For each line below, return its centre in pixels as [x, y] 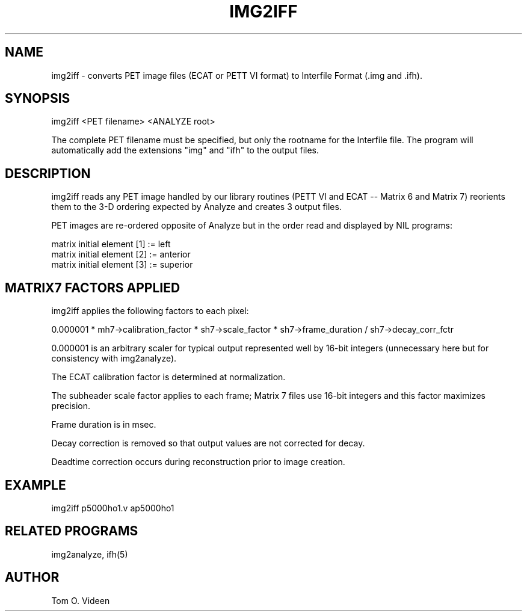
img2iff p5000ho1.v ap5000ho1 [113, 508]
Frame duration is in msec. [104, 425]
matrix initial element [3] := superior [122, 265]
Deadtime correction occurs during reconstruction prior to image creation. [198, 462]
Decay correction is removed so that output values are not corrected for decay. [208, 443]
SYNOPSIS [38, 99]
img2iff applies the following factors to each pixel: [150, 311]
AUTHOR [32, 577]
